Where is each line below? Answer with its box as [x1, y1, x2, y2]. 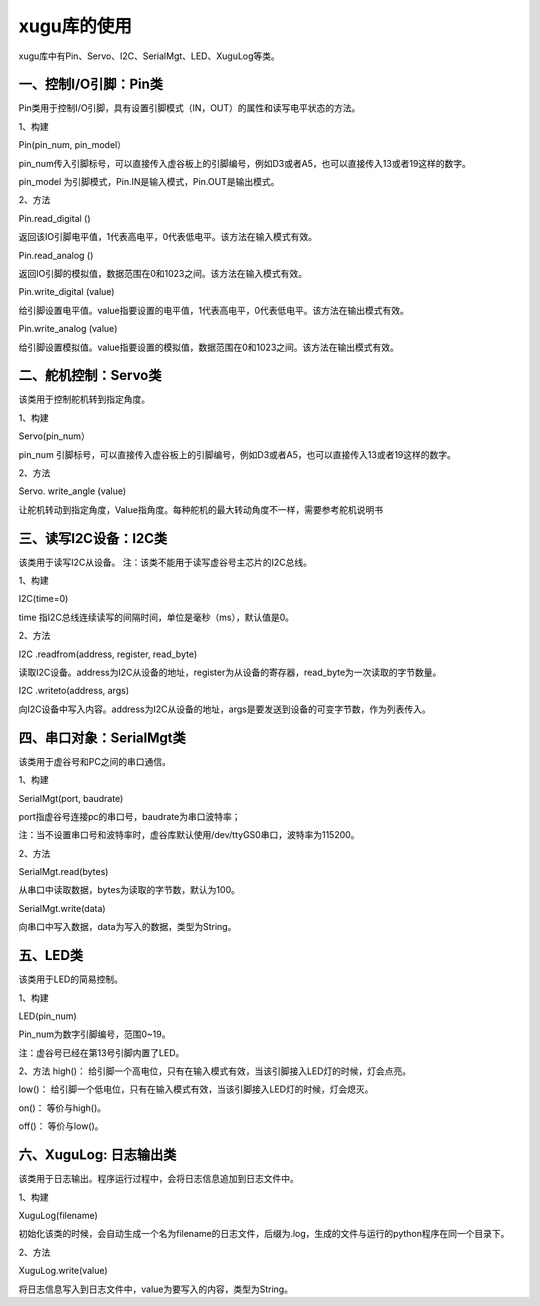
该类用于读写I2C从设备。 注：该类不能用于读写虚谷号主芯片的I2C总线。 [18, 556, 312, 568]
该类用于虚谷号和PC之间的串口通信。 [18, 755, 172, 767]
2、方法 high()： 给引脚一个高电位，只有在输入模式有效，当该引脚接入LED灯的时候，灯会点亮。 [18, 1065, 412, 1077]
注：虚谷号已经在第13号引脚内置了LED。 [18, 1046, 185, 1059]
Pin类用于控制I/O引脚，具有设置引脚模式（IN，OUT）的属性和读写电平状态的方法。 [18, 102, 361, 114]
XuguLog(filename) [18, 1209, 99, 1221]
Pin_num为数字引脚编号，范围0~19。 [18, 1028, 171, 1040]
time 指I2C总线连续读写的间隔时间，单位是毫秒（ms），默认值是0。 [18, 611, 295, 623]
